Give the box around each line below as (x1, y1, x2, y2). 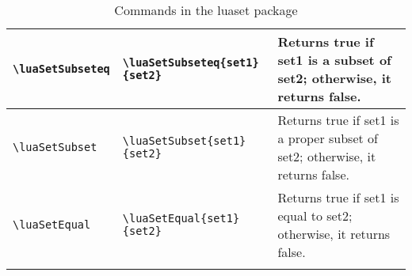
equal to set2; (277, 206, 353, 225)
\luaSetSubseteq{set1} (122, 56, 259, 69)
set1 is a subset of (277, 51, 391, 69)
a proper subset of (277, 129, 378, 147)
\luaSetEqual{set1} (122, 212, 240, 225)
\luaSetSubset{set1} (122, 134, 246, 147)
